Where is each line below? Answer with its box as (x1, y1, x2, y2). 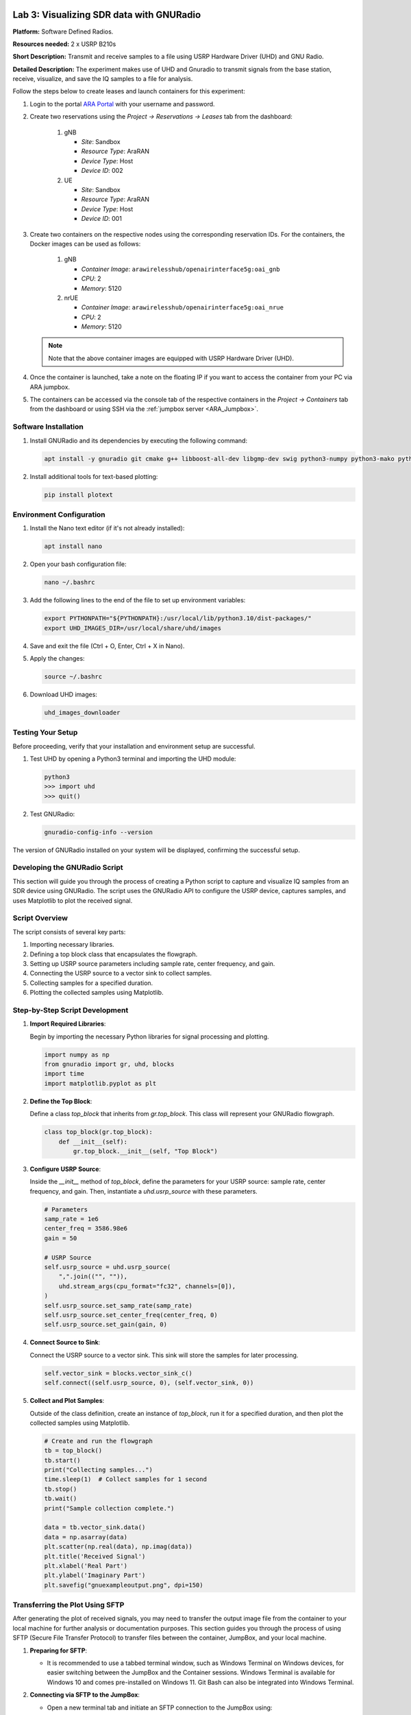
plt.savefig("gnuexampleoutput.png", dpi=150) (44, 1581, 203, 1589)
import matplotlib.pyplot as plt (44, 1079, 157, 1087)
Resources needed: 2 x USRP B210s (12, 40, 116, 48)
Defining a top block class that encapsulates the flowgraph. (29, 950, 198, 958)
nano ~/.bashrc (44, 578, 95, 587)
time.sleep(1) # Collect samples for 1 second (44, 1476, 207, 1483)
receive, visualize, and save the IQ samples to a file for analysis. (12, 75, 193, 83)
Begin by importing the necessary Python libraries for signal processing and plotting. (29, 1032, 269, 1041)
